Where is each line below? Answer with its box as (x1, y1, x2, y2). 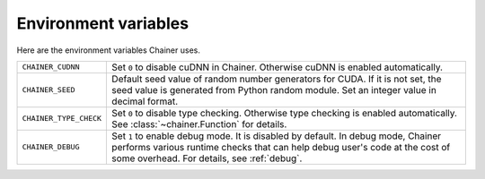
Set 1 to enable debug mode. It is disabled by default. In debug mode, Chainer (111, 130, 442, 142)
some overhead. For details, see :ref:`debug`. (111, 152, 303, 165)
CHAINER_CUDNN (22, 63, 80, 72)
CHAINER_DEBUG (22, 142, 80, 152)
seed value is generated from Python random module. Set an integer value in (111, 83, 437, 96)
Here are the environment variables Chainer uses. (16, 45, 201, 55)
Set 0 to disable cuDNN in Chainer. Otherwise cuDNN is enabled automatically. (111, 61, 444, 73)
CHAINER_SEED (22, 85, 75, 95)
